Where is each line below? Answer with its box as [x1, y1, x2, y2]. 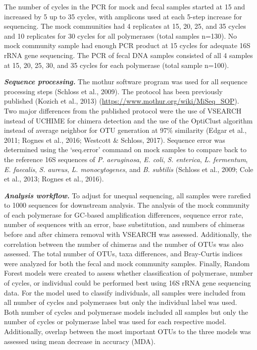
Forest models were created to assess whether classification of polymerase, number [4, 268, 253, 278]
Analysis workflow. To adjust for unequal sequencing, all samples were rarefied [4, 190, 251, 200]
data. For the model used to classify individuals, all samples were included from [4, 287, 246, 297]
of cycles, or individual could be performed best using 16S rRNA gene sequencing [4, 278, 251, 288]
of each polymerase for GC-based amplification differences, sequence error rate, [4, 209, 244, 220]
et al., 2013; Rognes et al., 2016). [4, 174, 104, 184]
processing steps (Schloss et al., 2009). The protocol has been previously [4, 86, 223, 96]
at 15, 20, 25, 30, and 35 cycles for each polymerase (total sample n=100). [4, 59, 229, 70]
